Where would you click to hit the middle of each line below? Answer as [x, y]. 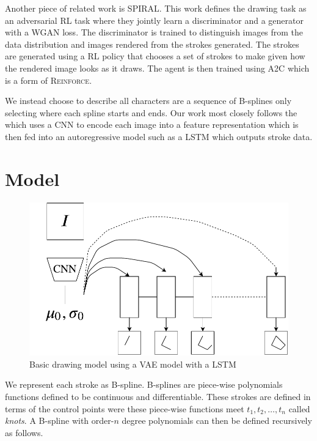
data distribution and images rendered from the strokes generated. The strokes [152, 44]
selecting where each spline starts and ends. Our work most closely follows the [151, 112]
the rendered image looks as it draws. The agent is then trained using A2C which [157, 68]
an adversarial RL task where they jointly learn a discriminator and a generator [155, 20]
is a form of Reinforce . [49, 80]
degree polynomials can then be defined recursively [217, 421]
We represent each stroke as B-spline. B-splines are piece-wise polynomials [144, 384]
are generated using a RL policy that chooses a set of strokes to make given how [155, 56]
